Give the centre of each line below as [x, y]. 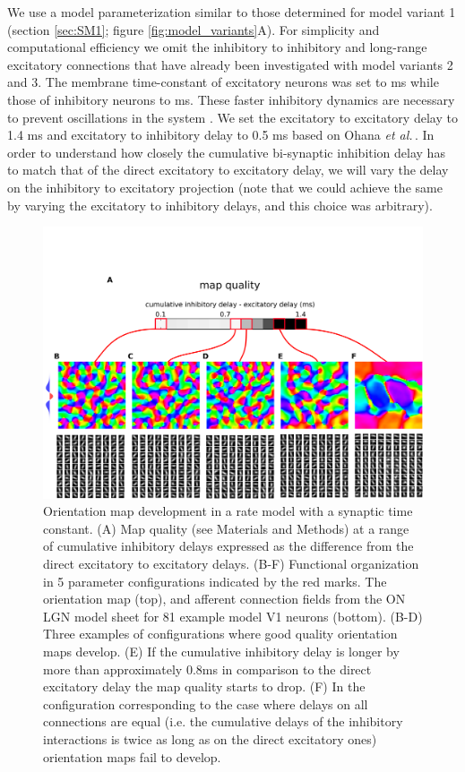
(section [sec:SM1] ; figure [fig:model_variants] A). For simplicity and [194, 29]
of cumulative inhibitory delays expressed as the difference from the [228, 546]
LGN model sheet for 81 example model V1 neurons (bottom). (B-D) [233, 616]
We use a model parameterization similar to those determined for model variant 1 [232, 12]
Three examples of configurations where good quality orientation [220, 634]
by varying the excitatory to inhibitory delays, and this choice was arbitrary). [220, 205]
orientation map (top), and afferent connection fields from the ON [224, 599]
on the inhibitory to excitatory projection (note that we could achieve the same [225, 187]
